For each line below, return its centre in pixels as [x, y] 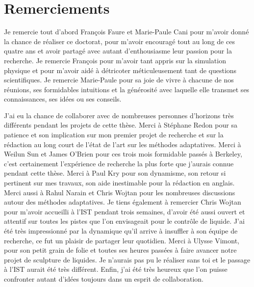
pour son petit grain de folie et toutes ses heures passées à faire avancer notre [120, 250]
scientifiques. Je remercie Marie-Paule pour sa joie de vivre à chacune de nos [119, 80]
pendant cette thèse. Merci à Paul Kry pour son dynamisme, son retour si [115, 173]
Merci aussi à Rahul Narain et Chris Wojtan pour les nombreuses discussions [120, 192]
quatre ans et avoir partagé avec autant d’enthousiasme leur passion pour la [118, 51]
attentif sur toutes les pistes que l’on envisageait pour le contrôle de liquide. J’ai [124, 221]
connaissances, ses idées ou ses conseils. [63, 99]
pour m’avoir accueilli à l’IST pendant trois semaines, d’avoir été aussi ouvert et [125, 211]
